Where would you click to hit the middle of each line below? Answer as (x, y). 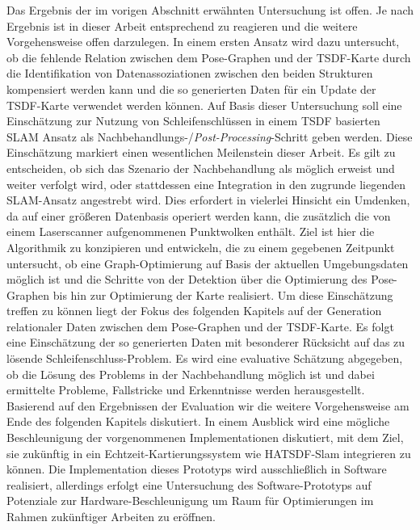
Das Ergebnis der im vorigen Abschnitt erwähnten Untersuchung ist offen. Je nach (210, 10)
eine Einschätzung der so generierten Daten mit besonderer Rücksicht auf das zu (206, 342)
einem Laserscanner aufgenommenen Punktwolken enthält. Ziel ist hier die (191, 231)
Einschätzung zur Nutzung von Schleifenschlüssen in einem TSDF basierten (193, 121)
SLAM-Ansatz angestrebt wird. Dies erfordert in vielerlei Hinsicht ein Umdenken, (208, 200)
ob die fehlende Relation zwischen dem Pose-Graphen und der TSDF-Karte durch (209, 57)
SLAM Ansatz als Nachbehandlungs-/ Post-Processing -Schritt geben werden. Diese (210, 136)
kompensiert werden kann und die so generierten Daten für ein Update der (191, 88)
